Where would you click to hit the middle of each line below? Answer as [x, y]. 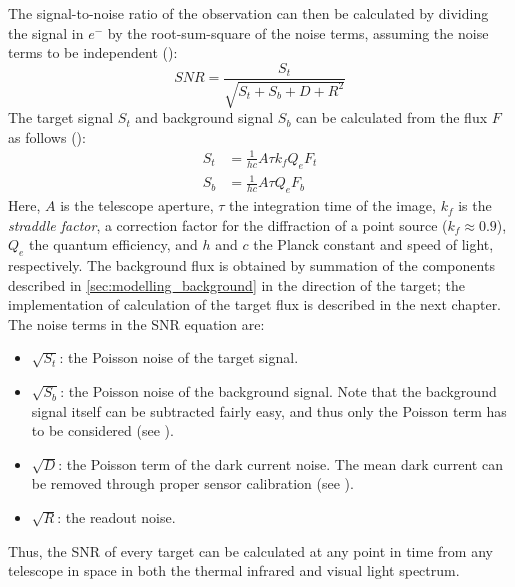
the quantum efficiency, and [113, 244]
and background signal [204, 117]
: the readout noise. [116, 517]
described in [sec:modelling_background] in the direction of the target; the [236, 284]
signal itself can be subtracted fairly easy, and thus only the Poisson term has [269, 410]
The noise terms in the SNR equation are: [136, 323]
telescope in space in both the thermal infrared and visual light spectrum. [234, 570]
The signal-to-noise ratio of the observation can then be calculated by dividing [248, 13]
